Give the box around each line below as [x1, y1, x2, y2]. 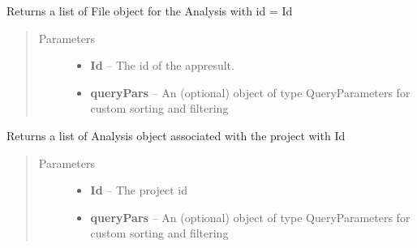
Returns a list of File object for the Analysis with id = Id [6, 2, 293, 19]
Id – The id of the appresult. [90, 57, 234, 74]
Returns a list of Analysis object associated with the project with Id [6, 126, 346, 143]
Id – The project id [90, 182, 187, 199]
